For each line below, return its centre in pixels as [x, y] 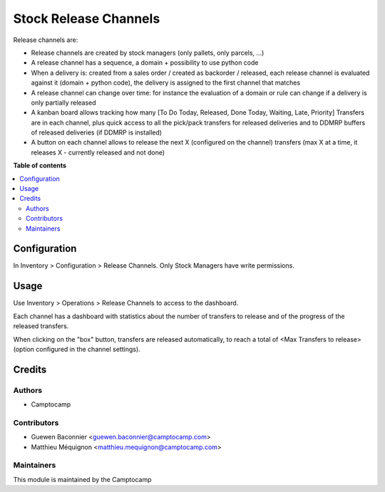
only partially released [63, 103]
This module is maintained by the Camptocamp [83, 479]
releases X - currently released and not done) [98, 152]
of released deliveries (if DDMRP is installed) [97, 132]
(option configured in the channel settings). [77, 349]
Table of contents [40, 166]
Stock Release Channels [87, 19]
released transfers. [41, 326]
